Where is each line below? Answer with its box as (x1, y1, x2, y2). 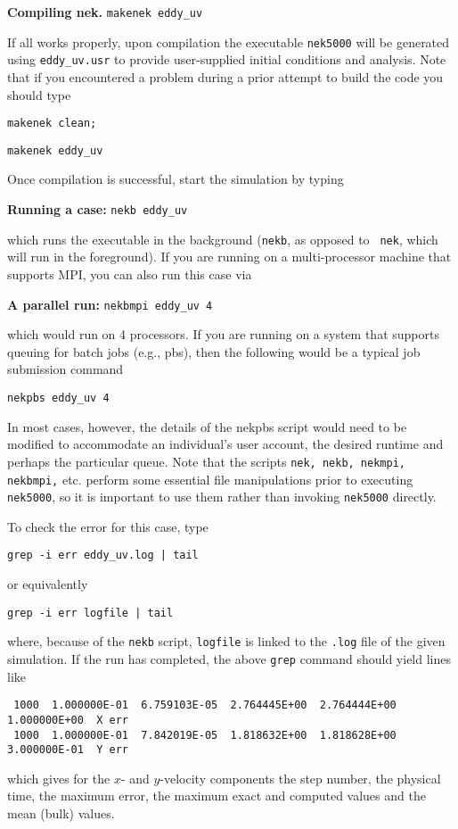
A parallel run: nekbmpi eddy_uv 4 (7, 294, 213, 313)
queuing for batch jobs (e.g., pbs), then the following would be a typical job (7, 342, 421, 361)
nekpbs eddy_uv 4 (7, 392, 110, 404)
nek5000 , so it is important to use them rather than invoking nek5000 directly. (7, 487, 437, 506)
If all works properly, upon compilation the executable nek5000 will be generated (7, 32, 450, 51)
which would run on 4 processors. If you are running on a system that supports (7, 325, 439, 344)
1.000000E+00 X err (7, 713, 129, 726)
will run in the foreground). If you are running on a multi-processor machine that (7, 247, 452, 266)
